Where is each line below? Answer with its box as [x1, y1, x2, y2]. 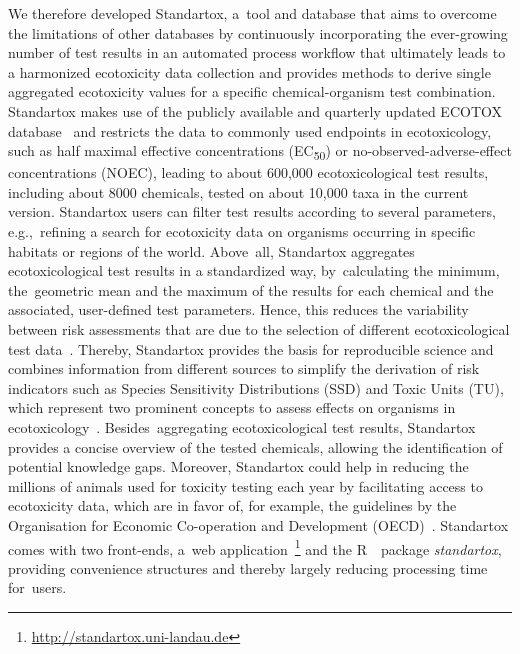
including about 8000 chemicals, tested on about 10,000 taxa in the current [8, 181, 469, 202]
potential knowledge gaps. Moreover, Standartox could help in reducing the [8, 456, 469, 477]
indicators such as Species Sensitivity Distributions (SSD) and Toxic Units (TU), [8, 377, 504, 398]
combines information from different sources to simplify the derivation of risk [8, 358, 480, 379]
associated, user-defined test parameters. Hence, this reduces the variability [8, 299, 469, 320]
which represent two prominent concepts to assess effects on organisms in [8, 397, 456, 418]
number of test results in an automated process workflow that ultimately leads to [8, 42, 506, 63]
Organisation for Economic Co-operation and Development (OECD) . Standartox [8, 514, 509, 535]
